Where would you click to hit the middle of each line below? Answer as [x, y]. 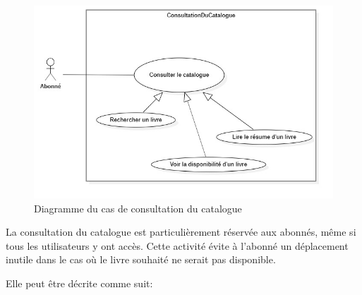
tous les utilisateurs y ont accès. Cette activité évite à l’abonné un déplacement [177, 245]
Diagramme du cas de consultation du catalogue [138, 208]
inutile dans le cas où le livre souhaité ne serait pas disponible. [141, 259]
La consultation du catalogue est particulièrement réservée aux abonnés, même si [181, 232]
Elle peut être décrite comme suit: [79, 283]
